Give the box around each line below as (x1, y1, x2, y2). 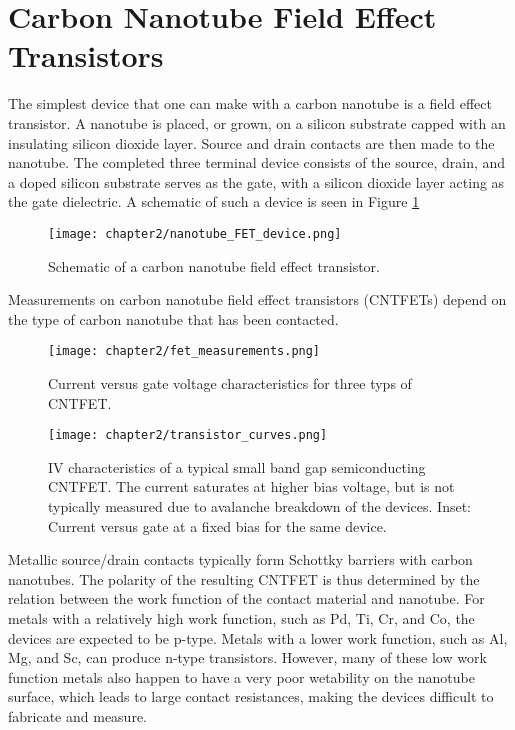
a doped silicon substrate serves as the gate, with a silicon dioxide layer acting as (8, 171, 505, 192)
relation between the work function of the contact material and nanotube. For (8, 588, 485, 609)
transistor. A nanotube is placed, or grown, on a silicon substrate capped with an (8, 112, 506, 133)
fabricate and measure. (8, 705, 147, 726)
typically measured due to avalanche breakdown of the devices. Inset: (48, 496, 472, 516)
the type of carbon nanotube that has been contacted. (8, 308, 339, 329)
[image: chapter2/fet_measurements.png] (48, 344, 321, 359)
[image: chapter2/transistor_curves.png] (48, 428, 328, 443)
